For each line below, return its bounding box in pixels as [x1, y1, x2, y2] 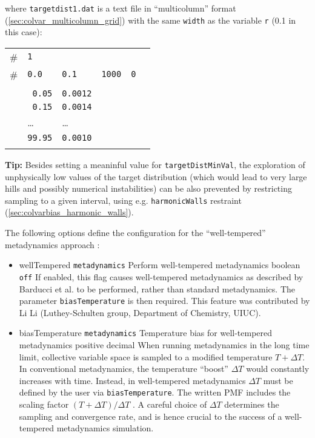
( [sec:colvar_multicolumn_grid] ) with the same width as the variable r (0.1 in [5, 13, 296, 26]
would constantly [246, 362, 310, 375]
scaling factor [19, 398, 69, 411]
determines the [224, 398, 279, 411]
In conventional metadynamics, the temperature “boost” [19, 362, 228, 375]
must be [263, 374, 293, 386]
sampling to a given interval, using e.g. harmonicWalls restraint [5, 194, 242, 206]
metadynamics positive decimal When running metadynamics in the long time [19, 339, 310, 351]
